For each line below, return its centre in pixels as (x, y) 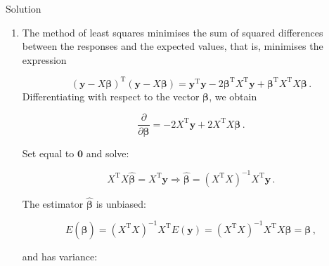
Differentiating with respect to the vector (111, 96)
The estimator (53, 203)
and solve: (108, 153)
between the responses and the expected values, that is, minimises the (173, 46)
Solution (24, 8)
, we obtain (233, 96)
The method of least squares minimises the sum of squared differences (173, 32)
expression (44, 59)
